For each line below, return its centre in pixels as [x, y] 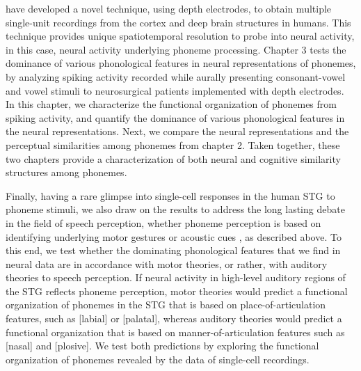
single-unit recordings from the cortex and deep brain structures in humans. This [178, 22]
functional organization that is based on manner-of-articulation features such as [175, 332]
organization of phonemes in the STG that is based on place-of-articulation [166, 305]
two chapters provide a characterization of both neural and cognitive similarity [173, 158]
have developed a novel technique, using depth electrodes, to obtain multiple [169, 8]
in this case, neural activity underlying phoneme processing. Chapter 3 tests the [176, 49]
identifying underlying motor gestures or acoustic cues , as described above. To [174, 236]
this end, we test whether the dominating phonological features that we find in [173, 250]
